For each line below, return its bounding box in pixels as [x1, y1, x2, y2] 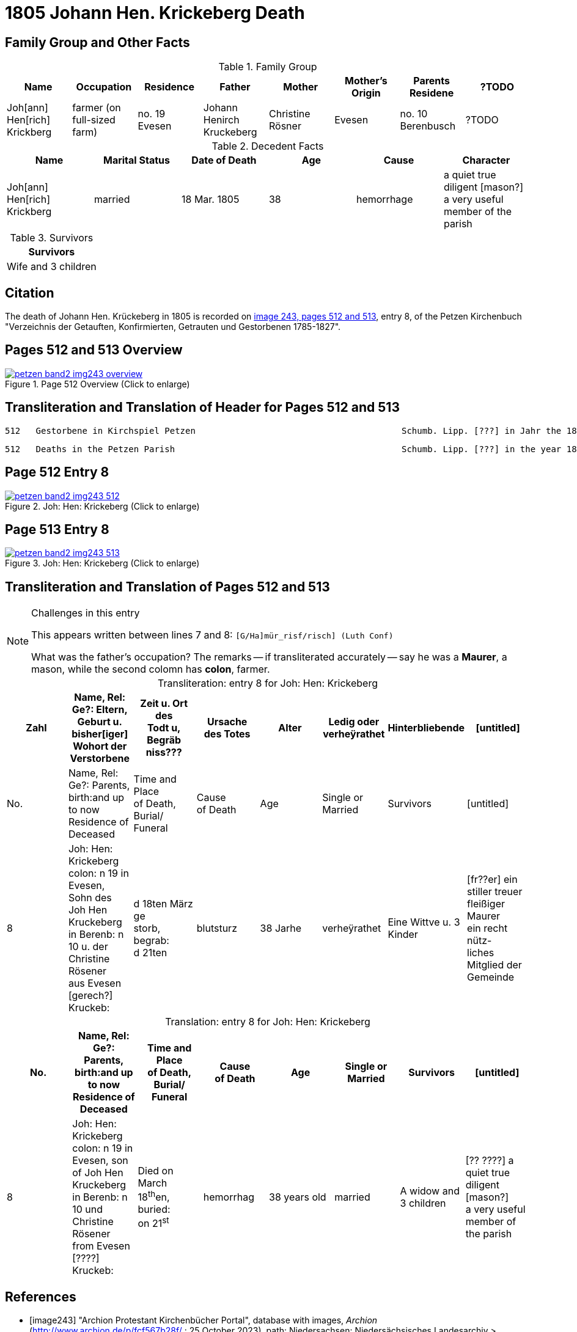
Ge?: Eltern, [72, 703, 128, 716]
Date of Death [191, 154, 257, 167]
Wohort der [73, 740, 127, 753]
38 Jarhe [260, 922, 302, 935]
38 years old [269, 1191, 326, 1204]
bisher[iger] [72, 728, 128, 741]
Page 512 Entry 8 [5, 464, 109, 480]
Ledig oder [328, 715, 380, 728]
